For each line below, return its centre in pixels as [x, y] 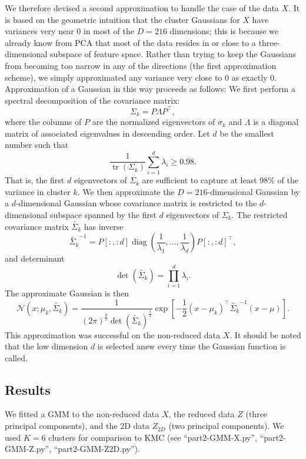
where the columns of [43, 122]
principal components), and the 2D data [77, 426]
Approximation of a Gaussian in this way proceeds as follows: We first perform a [150, 89]
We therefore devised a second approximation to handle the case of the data [142, 8]
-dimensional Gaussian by [254, 191]
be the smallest [247, 133]
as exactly [250, 77]
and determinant [35, 258]
